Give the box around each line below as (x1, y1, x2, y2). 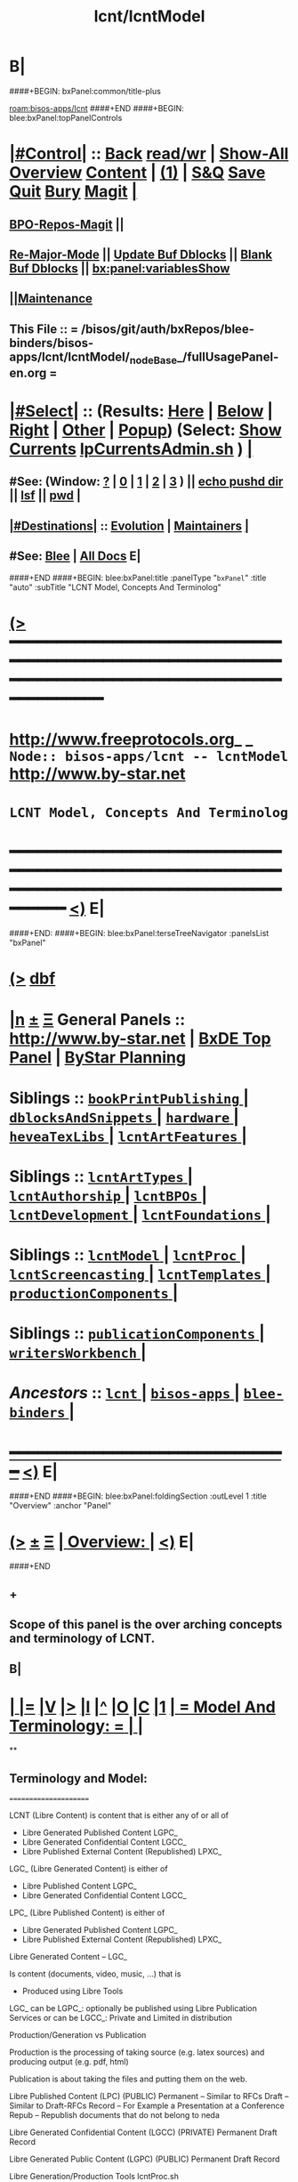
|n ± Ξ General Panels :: (9, 1009, 186, 1030)
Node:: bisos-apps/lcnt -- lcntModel (9, 748, 289, 765)
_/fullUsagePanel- (176, 349, 279, 364)
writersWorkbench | (9, 1342, 147, 1362)
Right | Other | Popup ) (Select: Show (9, 420, 282, 440)
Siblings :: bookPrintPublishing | (9, 1087, 249, 1108)
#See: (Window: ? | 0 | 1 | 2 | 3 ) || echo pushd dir (9, 474, 284, 489)
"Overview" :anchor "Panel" (9, 1500, 112, 1511)
